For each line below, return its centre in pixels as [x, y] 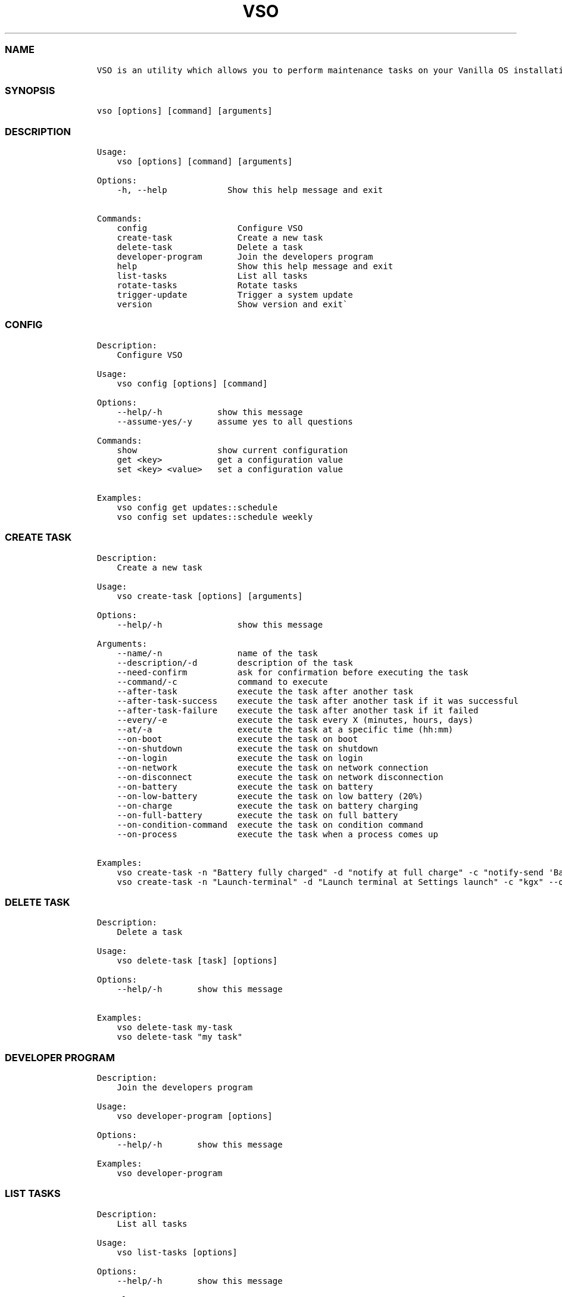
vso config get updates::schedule [197, 507]
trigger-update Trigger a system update [235, 295]
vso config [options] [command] [192, 383]
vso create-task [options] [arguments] [210, 596]
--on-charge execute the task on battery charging [268, 805]
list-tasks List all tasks [212, 276]
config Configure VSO [210, 228]
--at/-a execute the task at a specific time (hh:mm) [285, 729]
